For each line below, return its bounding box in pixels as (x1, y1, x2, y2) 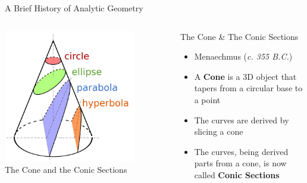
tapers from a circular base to (194, 82, 303, 94)
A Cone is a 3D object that (194, 70, 297, 82)
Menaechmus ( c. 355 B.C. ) (194, 50, 293, 63)
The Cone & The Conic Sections (180, 30, 299, 42)
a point (194, 93, 221, 106)
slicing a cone (194, 125, 243, 138)
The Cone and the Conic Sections (5, 163, 127, 176)
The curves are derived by (194, 113, 289, 126)
